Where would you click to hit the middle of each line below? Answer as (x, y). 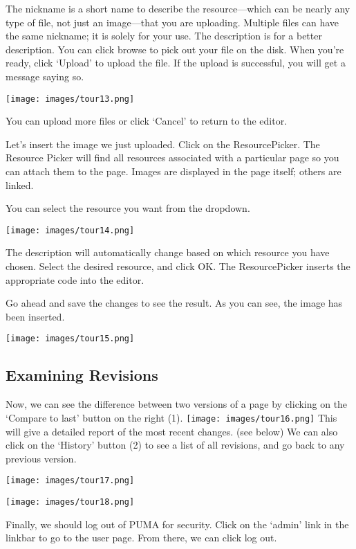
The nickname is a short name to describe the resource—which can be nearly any (178, 8)
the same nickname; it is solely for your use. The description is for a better (164, 36)
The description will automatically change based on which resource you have (168, 252)
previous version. (41, 458)
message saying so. (45, 76)
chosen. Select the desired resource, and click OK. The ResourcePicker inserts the (178, 266)
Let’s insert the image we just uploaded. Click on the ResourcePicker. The (163, 144)
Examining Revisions (82, 375)
